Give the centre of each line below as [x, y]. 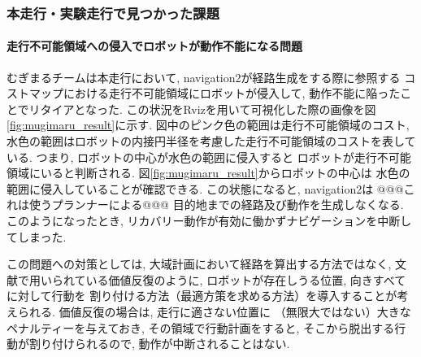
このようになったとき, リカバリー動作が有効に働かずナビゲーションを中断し [209, 220]
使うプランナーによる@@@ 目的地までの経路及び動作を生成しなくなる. [216, 205]
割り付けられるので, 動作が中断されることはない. [159, 344]
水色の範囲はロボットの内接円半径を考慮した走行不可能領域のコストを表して [211, 141]
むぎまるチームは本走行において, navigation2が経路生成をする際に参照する [204, 77]
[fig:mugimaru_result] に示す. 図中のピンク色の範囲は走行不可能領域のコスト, [208, 125]
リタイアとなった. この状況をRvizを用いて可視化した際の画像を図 [202, 109]
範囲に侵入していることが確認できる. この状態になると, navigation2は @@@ [205, 188]
